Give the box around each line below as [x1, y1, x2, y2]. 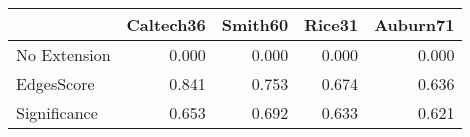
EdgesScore [16, 72, 95, 95]
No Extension [16, 43, 111, 66]
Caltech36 [126, 13, 206, 36]
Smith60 [221, 13, 289, 36]
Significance [16, 101, 98, 124]
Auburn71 [374, 13, 455, 36]
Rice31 [304, 13, 359, 36]
